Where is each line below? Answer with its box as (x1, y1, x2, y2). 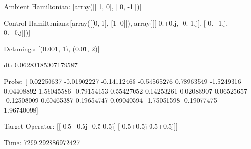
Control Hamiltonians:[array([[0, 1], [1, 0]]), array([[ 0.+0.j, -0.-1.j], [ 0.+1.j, (4, 17, 228, 28)
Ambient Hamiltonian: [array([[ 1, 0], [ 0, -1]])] (4, 1, 142, 11)
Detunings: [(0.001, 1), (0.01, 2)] (4, 43, 100, 53)
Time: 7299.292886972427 (4, 137, 80, 147)
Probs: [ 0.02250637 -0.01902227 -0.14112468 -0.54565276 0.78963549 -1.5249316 (4, 76, 241, 86)
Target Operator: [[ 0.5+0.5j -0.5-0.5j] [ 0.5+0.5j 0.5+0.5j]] (4, 121, 178, 131)
